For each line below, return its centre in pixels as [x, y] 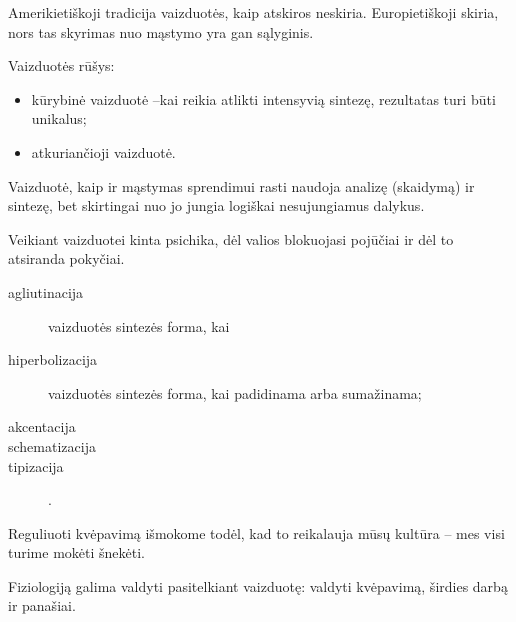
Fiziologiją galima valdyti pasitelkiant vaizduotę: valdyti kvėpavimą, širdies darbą [258, 585]
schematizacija [52, 445]
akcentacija [42, 426]
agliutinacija [46, 291]
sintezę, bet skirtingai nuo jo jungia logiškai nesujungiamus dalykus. [216, 205]
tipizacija [36, 465]
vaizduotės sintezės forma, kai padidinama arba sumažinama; [235, 392]
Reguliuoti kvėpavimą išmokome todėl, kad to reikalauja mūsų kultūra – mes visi [256, 532]
